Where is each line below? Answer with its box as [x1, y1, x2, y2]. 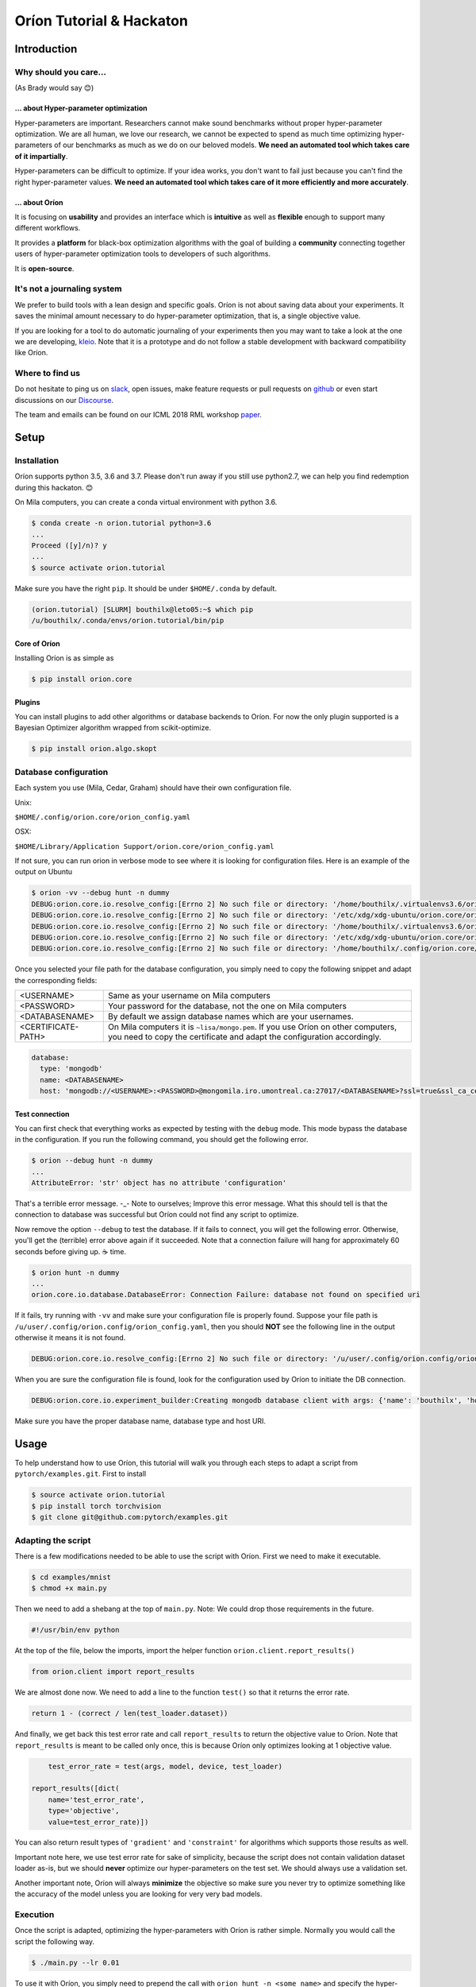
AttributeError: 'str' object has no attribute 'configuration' [31, 1179, 287, 1187]
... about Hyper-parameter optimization [14, 103, 148, 113]
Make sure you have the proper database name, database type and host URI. [14, 1416, 266, 1426]
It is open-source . [14, 263, 75, 273]
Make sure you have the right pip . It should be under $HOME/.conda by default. [14, 583, 278, 593]
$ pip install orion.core [31, 675, 132, 684]
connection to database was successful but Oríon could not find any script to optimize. [14, 1210, 299, 1219]
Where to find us [14, 368, 81, 379]
